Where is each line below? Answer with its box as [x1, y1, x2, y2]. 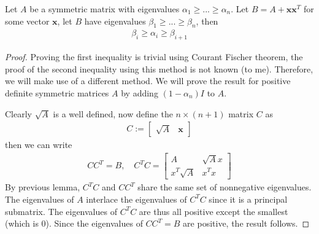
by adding [121, 87, 158, 99]
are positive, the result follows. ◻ [183, 217, 310, 230]
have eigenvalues [84, 14, 146, 27]
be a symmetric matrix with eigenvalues [29, 2, 180, 15]
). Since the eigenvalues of [45, 217, 143, 230]
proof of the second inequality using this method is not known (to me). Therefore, [5, 62, 313, 75]
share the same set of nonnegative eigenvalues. [137, 181, 312, 193]
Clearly [5, 107, 32, 120]
